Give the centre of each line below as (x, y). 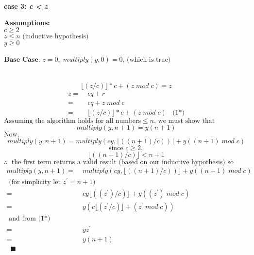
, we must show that (184, 121)
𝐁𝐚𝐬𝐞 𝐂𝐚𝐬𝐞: (22, 59)
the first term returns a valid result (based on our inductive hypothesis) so (122, 162)
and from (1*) (30, 219)
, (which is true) (147, 59)
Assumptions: (27, 22)
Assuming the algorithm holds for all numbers (72, 121)
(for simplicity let (35, 182)
